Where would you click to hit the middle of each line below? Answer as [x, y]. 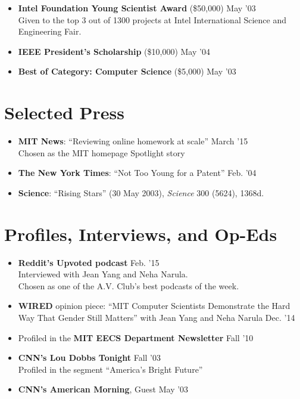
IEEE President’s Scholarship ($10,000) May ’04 [114, 51]
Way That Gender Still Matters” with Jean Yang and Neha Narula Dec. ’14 [157, 317]
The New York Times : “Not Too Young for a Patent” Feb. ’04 [137, 173]
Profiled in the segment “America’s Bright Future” [110, 369]
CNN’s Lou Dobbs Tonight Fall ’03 [89, 358]
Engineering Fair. [50, 31]
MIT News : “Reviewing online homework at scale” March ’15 [133, 141]
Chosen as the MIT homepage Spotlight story [101, 152]
